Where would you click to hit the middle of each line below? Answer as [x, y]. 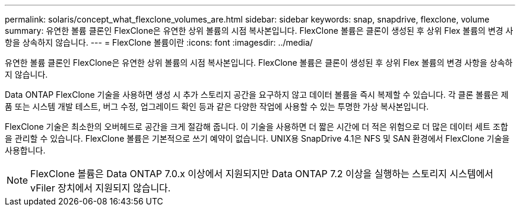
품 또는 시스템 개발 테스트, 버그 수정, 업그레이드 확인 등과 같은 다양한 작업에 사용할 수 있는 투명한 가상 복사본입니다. [217, 106]
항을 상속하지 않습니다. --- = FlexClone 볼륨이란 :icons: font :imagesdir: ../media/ [159, 42]
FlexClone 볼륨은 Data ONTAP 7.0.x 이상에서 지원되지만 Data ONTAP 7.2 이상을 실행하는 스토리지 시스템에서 [262, 174]
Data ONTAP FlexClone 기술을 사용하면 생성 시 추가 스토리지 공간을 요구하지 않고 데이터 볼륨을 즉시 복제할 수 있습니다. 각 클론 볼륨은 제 [257, 95]
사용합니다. [25, 150]
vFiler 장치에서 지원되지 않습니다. [101, 188]
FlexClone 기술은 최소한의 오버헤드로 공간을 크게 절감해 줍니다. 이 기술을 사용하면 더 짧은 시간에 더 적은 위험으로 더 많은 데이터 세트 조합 [256, 127]
